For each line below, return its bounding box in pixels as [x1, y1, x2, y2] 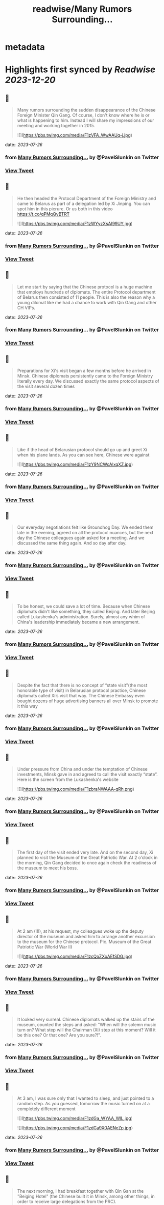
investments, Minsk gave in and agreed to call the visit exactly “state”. [17, 772, 158, 777]
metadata [5, 42, 45, 53]
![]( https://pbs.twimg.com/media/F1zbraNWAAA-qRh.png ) [17, 786, 135, 792]
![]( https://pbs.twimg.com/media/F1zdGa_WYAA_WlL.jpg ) [17, 1116, 133, 1121]
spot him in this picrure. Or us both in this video [17, 205, 113, 212]
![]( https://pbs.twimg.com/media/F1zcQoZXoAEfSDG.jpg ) [17, 953, 133, 959]
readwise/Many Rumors [32, 3, 132, 15]
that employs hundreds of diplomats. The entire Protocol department [17, 289, 156, 295]
